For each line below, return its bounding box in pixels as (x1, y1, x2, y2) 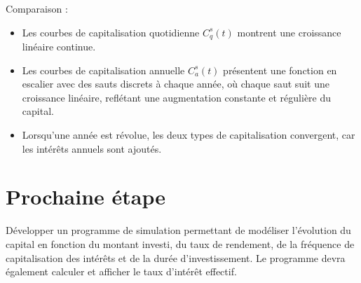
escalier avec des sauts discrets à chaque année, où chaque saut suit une (22, 76, 329, 91)
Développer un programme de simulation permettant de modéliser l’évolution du (6, 223, 351, 237)
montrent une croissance (237, 25, 341, 39)
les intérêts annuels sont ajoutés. (22, 141, 162, 156)
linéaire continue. (22, 39, 96, 54)
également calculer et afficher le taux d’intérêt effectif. (6, 264, 237, 279)
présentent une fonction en (223, 62, 337, 77)
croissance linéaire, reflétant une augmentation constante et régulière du (22, 90, 332, 104)
